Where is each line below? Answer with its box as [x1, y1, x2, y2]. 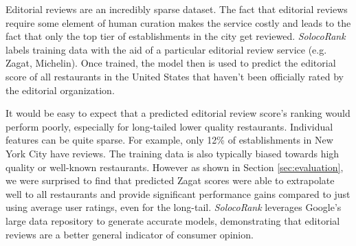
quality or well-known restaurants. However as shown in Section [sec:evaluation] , [5, 159, 344, 174]
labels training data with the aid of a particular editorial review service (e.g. [5, 42, 327, 56]
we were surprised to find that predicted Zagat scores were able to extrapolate [5, 173, 335, 188]
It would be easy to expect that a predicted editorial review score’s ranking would [5, 106, 351, 120]
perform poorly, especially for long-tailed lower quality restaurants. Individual [5, 119, 333, 133]
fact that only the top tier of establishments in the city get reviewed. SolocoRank [5, 29, 346, 43]
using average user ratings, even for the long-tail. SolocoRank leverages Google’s [5, 200, 342, 214]
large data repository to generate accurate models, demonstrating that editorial [5, 213, 340, 227]
